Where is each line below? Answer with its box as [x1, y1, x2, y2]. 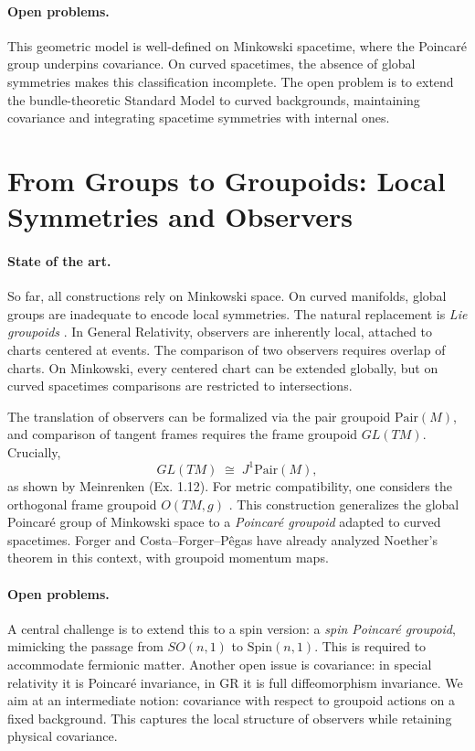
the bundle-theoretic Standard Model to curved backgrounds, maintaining [7, 90, 420, 109]
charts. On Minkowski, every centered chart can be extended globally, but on [7, 358, 438, 377]
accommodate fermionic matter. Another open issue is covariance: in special [7, 654, 432, 673]
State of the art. [7, 251, 111, 270]
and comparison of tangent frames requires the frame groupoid [7, 424, 358, 444]
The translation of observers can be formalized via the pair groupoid [7, 406, 391, 425]
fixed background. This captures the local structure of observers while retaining [7, 708, 452, 727]
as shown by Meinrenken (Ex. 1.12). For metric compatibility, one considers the [7, 476, 452, 495]
